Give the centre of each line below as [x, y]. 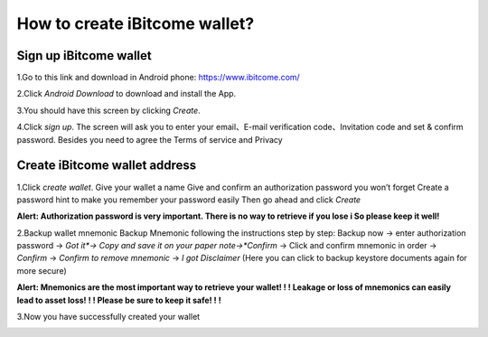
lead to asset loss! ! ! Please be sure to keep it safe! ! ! [119, 300]
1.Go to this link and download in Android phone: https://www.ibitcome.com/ [158, 78]
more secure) [42, 270]
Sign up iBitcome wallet [84, 56]
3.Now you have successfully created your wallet [108, 317]
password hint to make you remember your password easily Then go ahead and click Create [189, 200]
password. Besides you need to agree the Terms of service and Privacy [150, 139]
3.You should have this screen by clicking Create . [108, 110]
